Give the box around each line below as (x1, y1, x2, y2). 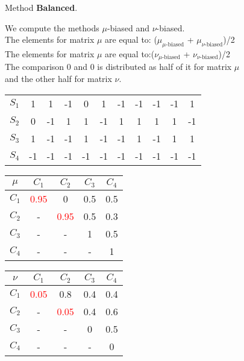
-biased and (107, 21, 149, 34)
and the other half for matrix (5, 72, 112, 85)
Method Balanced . (5, 1, 78, 13)
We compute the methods (5, 21, 99, 34)
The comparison (5, 60, 64, 73)
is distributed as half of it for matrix (97, 60, 232, 73)
